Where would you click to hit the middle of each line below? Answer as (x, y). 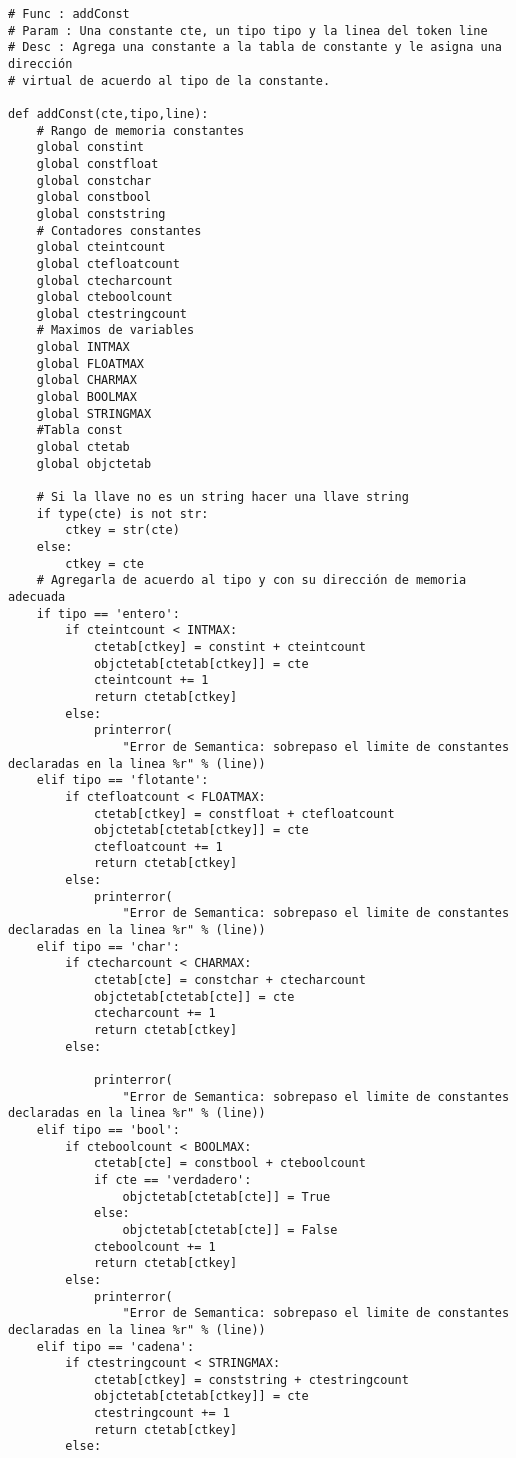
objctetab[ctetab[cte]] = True (226, 1196)
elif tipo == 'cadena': (115, 1346)
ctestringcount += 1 (161, 1413)
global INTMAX (83, 347)
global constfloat (97, 163)
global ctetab (83, 447)
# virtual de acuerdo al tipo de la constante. (169, 80)
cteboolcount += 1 (154, 1246)
